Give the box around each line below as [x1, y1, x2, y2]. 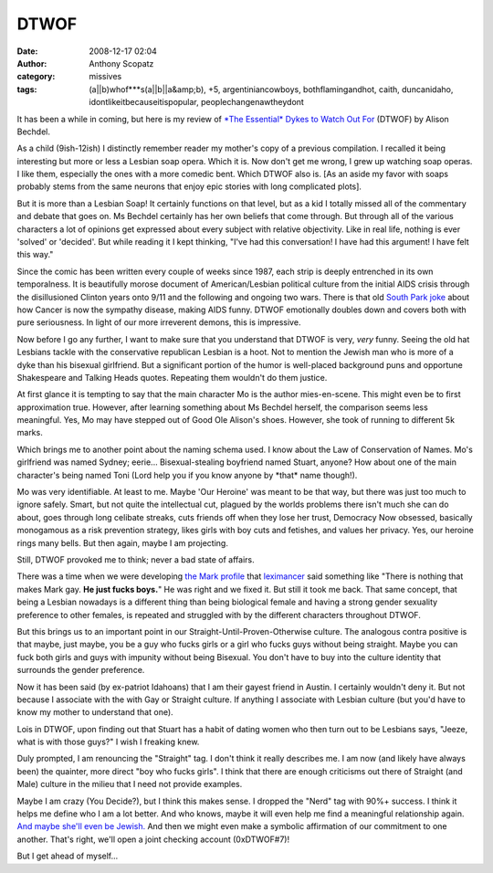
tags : [16, 83, 37, 95]
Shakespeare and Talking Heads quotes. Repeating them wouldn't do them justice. [16, 372, 328, 383]
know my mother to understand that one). [16, 707, 173, 718]
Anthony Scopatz [89, 58, 154, 68]
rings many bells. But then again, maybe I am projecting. [16, 537, 228, 548]
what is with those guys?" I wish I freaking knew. [16, 736, 200, 748]
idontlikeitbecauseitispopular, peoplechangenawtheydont [89, 97, 305, 108]
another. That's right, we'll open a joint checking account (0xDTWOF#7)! [16, 834, 290, 845]
